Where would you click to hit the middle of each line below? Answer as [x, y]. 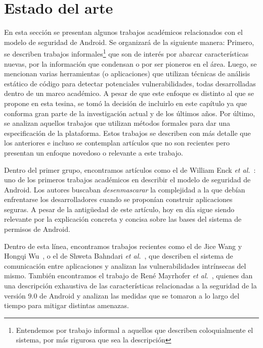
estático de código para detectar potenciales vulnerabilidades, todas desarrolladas [130, 83]
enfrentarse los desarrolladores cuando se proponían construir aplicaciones [118, 199]
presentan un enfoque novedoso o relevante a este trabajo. [94, 152]
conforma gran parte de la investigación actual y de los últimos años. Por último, [130, 113]
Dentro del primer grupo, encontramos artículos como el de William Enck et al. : [130, 169]
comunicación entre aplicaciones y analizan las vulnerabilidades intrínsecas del [125, 265]
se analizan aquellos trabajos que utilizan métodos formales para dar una [117, 123]
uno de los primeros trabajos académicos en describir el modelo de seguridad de [127, 180]
